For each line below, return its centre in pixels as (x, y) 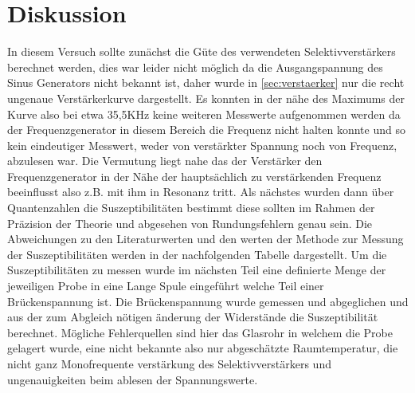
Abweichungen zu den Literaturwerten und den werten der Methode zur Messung (206, 239)
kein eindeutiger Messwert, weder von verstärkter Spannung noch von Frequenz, (202, 145)
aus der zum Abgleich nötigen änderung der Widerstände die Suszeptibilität (193, 317)
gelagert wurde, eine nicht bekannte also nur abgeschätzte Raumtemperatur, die (203, 348)
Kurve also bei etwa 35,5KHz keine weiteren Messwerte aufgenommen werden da (204, 114)
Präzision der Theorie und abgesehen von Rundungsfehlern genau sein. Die (190, 223)
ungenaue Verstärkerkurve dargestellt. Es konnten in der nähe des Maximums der (206, 98)
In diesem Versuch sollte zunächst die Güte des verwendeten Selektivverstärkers (202, 51)
